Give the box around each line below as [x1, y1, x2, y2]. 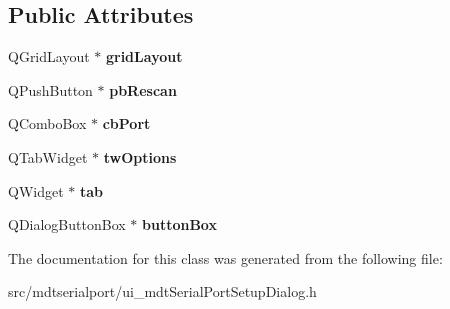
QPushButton [8, 79, 93, 100]
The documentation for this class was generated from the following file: [8, 247, 443, 268]
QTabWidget [8, 146, 88, 167]
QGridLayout [8, 46, 90, 67]
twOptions [103, 146, 177, 167]
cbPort [102, 113, 151, 134]
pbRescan [109, 79, 177, 100]
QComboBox [8, 113, 87, 134]
